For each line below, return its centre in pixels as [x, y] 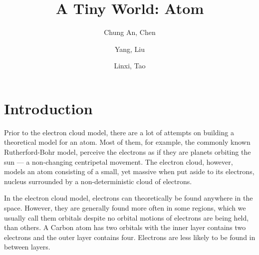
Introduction [48, 108]
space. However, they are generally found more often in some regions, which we [125, 208]
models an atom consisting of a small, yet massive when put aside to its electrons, [129, 171]
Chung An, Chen [130, 32]
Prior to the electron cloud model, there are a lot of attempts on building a [119, 132]
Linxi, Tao [130, 66]
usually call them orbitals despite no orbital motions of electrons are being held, [127, 217]
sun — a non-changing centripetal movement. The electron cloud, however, [119, 161]
